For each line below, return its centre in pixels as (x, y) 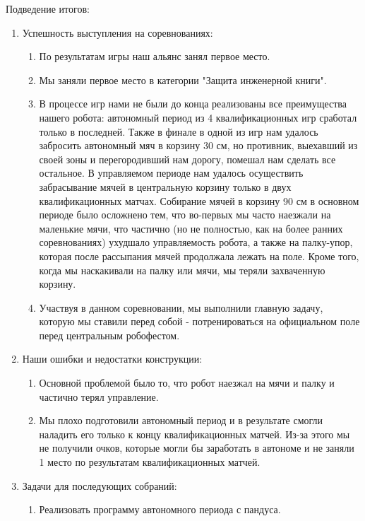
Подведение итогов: (48, 8)
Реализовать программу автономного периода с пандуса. (160, 509)
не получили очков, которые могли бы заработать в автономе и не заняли (197, 448)
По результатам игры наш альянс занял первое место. (155, 56)
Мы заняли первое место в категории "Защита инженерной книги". (183, 80)
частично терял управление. (99, 396)
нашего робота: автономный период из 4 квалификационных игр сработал (198, 117)
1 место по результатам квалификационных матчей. (150, 462)
